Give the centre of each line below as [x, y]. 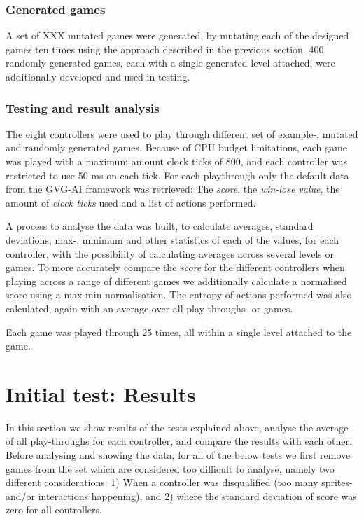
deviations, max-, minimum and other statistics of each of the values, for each [173, 239]
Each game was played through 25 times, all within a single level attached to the [179, 332]
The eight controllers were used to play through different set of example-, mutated [182, 133]
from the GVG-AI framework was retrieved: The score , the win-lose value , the [173, 189]
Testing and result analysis [83, 108]
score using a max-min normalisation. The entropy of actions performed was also [179, 295]
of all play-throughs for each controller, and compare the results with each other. [179, 441]
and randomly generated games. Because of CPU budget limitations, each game [176, 147]
